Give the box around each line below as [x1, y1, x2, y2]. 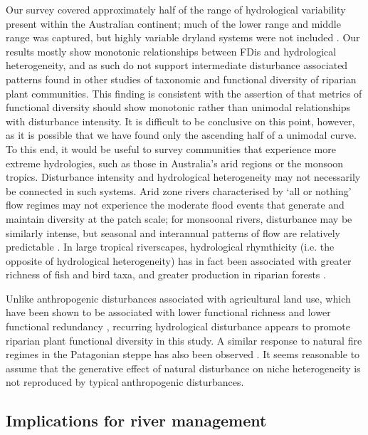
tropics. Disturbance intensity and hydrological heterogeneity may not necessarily [6, 169, 361, 184]
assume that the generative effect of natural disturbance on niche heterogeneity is [6, 360, 361, 375]
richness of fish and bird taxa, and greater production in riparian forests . [6, 267, 326, 282]
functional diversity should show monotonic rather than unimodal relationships [6, 100, 351, 115]
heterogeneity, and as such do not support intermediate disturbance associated [6, 58, 348, 73]
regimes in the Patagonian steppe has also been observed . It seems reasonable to [6, 347, 360, 362]
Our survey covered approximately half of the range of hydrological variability [6, 2, 346, 16]
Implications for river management [6, 409, 267, 431]
